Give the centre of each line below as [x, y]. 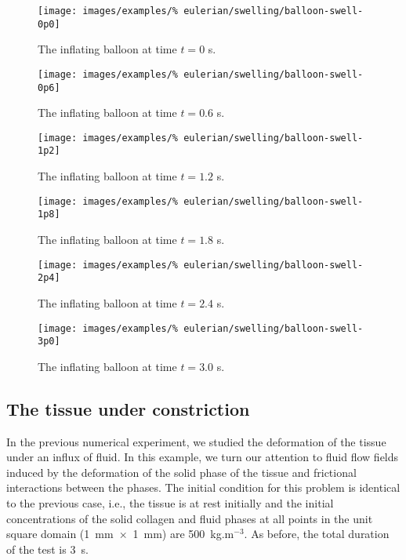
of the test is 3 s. [47, 549]
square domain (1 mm [60, 534]
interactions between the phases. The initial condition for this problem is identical [203, 487]
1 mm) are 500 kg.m [183, 534]
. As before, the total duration [317, 534]
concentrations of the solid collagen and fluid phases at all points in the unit [190, 518]
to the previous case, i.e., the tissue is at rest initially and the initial [170, 503]
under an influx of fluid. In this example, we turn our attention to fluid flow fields [203, 457]
